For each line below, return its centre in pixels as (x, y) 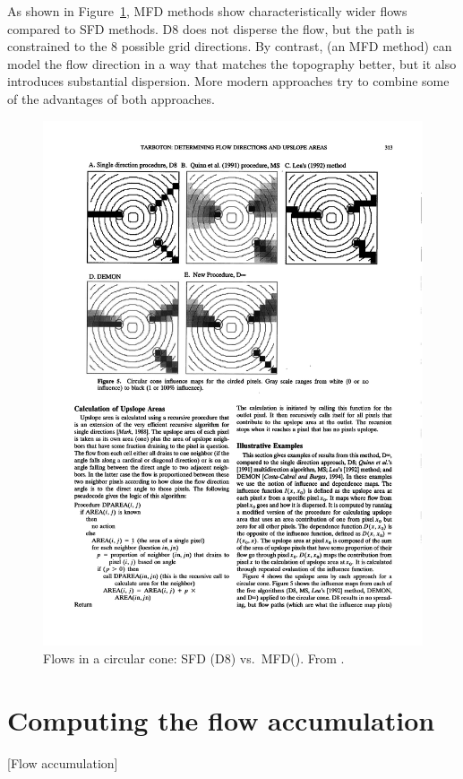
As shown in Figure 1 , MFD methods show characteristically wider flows (207, 11)
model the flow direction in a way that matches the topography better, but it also (232, 63)
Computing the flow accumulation (221, 719)
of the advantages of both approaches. (111, 98)
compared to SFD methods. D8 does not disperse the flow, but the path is (211, 28)
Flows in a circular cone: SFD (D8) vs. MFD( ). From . (194, 658)
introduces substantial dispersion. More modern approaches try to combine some (228, 81)
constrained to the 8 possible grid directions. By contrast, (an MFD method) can (230, 46)
